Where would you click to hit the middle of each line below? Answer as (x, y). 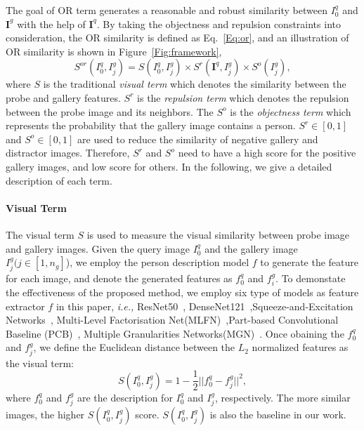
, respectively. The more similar (282, 397)
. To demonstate (311, 278)
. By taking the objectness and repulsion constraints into (219, 24)
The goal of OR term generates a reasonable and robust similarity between (167, 10)
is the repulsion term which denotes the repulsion (243, 97)
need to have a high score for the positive (267, 153)
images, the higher (45, 415)
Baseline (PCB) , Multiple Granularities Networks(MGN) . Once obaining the (175, 333)
